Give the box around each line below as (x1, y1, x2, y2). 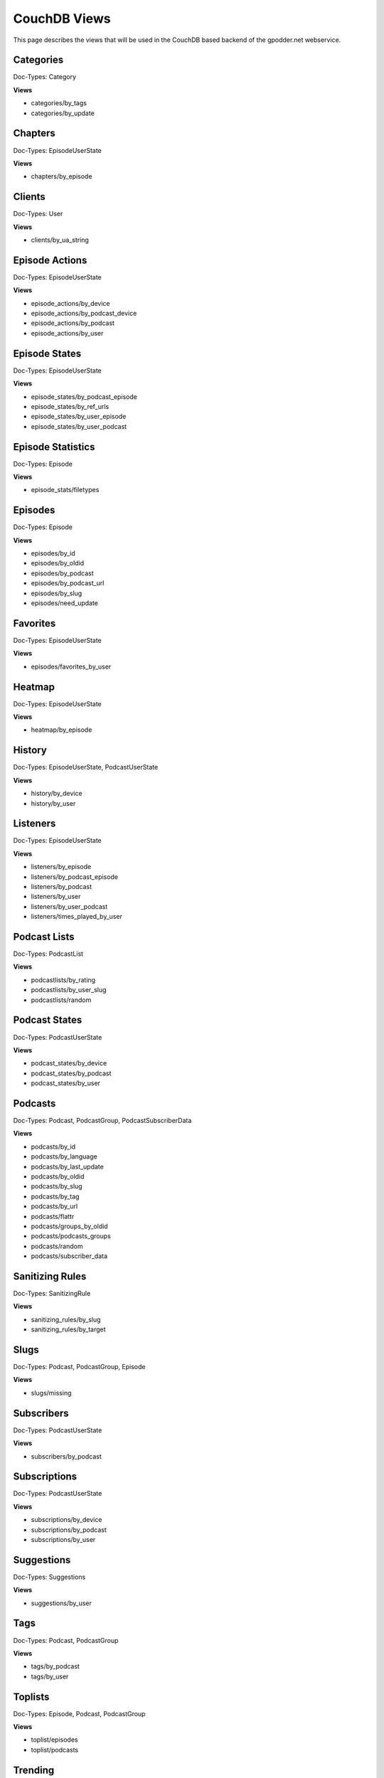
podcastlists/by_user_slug (31, 986, 107, 994)
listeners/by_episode (31, 863, 92, 871)
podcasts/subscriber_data (31, 1252, 108, 1260)
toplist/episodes (31, 1735, 78, 1744)
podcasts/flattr (31, 1212, 75, 1220)
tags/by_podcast (31, 1662, 80, 1671)
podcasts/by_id (31, 1142, 76, 1151)
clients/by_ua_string (31, 235, 89, 244)
